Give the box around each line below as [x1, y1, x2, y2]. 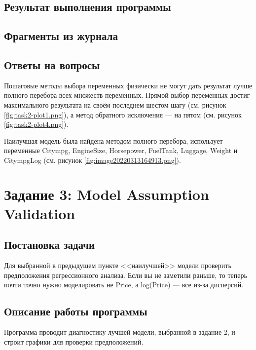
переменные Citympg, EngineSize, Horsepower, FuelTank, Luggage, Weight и [4, 145, 238, 156]
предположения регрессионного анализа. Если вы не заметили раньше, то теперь [4, 270, 247, 280]
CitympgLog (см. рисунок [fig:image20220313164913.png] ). [4, 155, 181, 165]
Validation [4, 203, 75, 223]
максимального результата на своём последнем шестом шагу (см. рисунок [4, 99, 226, 110]
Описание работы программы [4, 304, 147, 319]
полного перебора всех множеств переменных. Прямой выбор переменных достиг [4, 90, 250, 100]
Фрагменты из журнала [4, 28, 118, 43]
